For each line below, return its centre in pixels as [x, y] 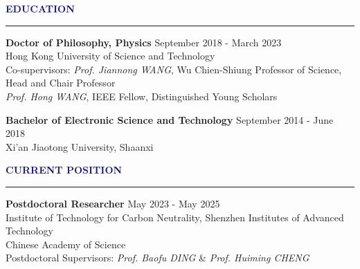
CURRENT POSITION [64, 170]
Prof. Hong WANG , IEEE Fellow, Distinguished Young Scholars [142, 96]
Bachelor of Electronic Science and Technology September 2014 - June [170, 119]
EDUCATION [40, 8]
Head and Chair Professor [61, 83]
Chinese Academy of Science [66, 244]
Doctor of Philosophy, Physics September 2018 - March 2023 [144, 42]
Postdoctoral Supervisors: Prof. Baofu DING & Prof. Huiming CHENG [157, 258]
